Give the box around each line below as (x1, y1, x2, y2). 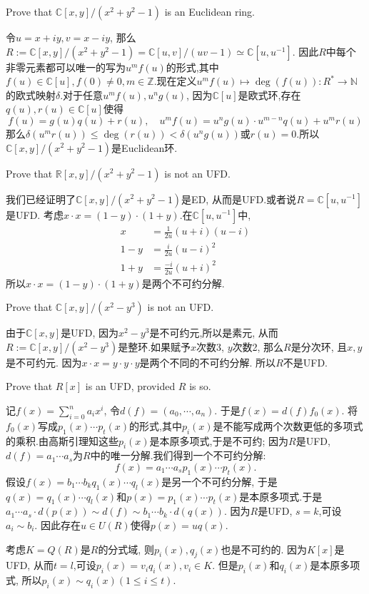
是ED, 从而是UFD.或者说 (181, 191, 297, 206)
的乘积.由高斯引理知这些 (6, 433, 118, 448)
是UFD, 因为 (61, 325, 119, 340)
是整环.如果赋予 (118, 339, 191, 354)
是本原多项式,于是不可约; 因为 (149, 433, 289, 448)
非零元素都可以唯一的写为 (6, 59, 126, 74)
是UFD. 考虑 (6, 207, 64, 222)
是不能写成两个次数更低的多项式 (213, 418, 363, 433)
